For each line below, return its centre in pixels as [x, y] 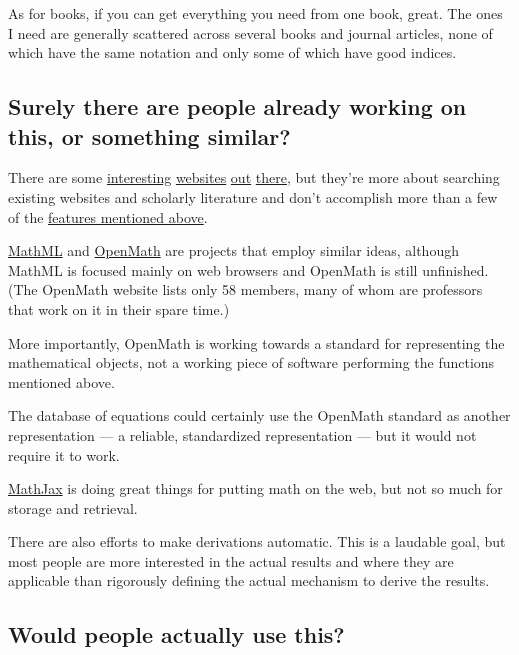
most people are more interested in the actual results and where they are [231, 560]
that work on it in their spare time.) [119, 308]
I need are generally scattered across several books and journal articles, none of [250, 32]
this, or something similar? [149, 135]
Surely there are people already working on [237, 106]
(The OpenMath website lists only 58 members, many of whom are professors [245, 289]
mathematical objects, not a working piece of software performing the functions [251, 362]
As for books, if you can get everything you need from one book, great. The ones [255, 13]
